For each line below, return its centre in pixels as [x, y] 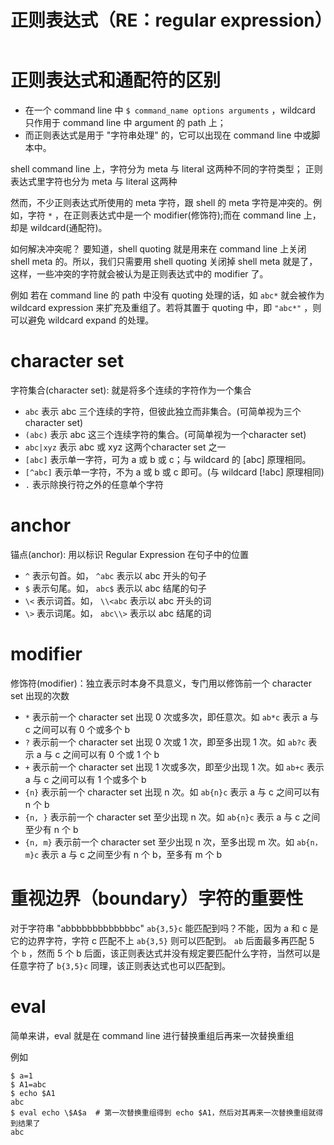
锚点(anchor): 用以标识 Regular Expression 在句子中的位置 [130, 554]
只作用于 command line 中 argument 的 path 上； [125, 122]
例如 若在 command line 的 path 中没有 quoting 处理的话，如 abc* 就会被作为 [167, 295]
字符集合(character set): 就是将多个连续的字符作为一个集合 [131, 390]
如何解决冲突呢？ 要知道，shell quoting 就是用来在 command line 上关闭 [158, 248]
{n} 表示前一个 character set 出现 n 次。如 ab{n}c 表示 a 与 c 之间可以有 [172, 792]
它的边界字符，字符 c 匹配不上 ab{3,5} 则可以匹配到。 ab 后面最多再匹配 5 [162, 940]
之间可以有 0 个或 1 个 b [111, 754]
